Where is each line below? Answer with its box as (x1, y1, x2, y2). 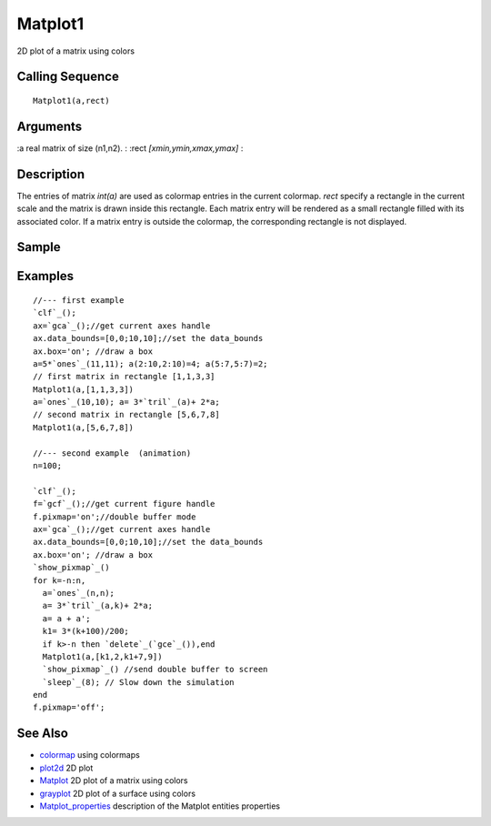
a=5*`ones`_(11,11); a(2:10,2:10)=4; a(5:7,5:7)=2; (33, 358, 268, 368)
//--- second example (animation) (33, 448, 192, 458)
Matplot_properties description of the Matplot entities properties (39, 801, 281, 811)
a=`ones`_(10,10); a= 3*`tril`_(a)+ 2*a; (33, 397, 220, 408)
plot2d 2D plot (39, 762, 94, 773)
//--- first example (33, 295, 125, 305)
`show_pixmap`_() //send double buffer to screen (42, 664, 268, 675)
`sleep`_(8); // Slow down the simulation (42, 677, 235, 687)
